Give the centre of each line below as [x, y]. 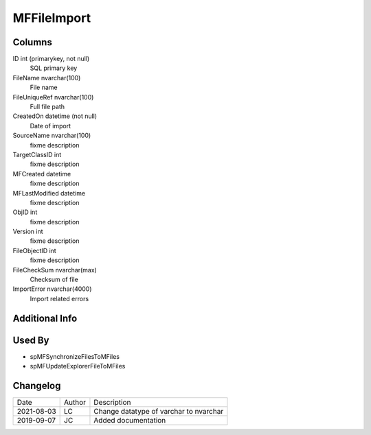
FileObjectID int [34, 250]
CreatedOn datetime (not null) [55, 116]
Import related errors [59, 298]
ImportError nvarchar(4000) [52, 289]
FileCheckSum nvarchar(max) [55, 270]
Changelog [37, 385]
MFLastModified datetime [49, 193]
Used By [31, 340]
